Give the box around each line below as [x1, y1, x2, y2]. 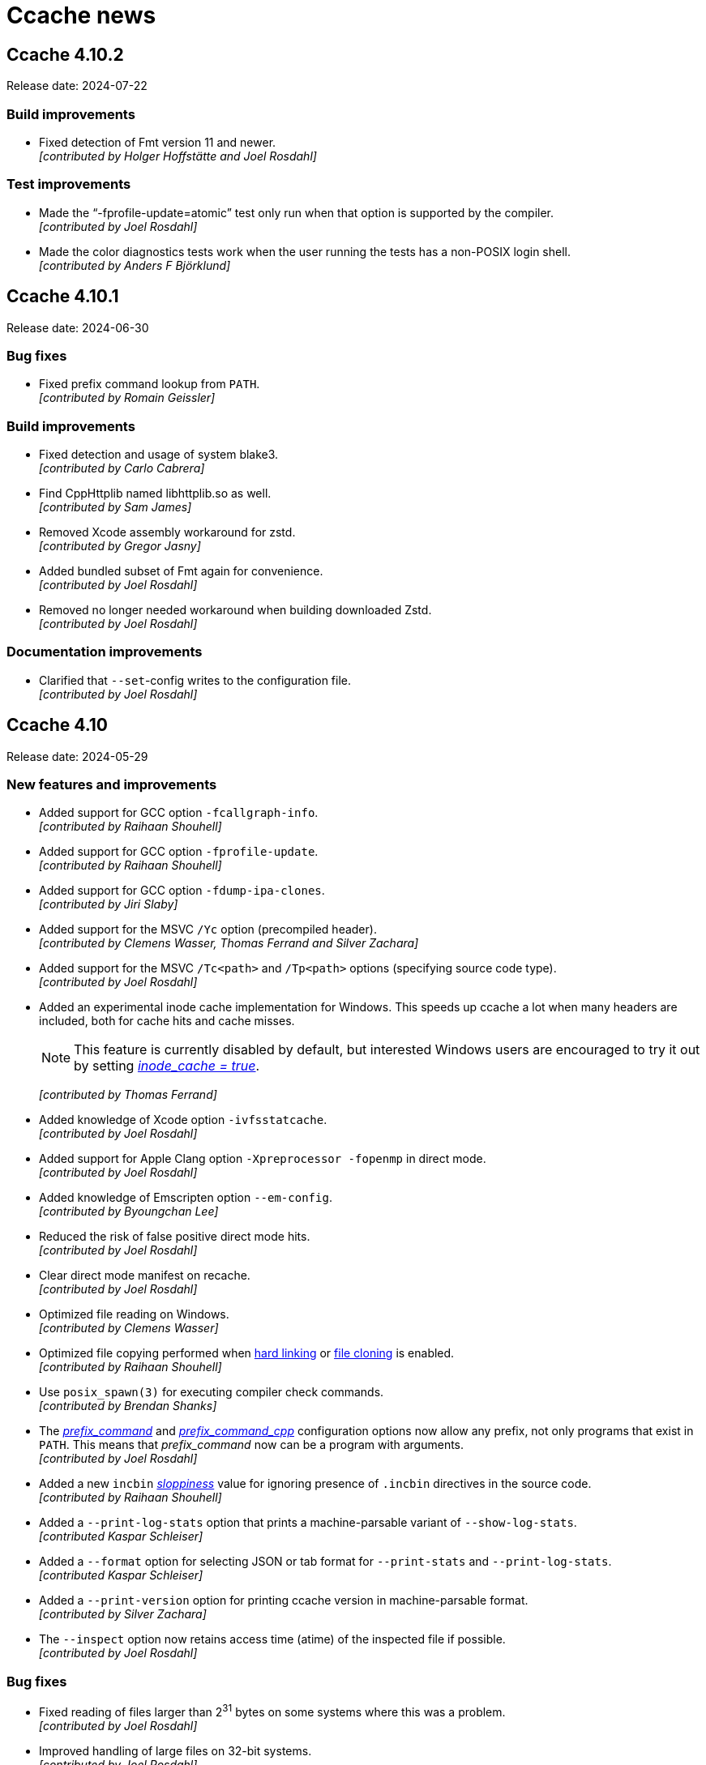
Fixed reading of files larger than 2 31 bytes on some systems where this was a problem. [39, 1703, 506, 1719]
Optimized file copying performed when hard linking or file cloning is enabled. [39, 1346, 455, 1361]
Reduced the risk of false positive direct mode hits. [39, 1229, 310, 1244]
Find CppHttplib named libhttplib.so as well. [39, 486, 272, 501]
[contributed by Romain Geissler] [39, 391, 216, 405]
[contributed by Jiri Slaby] [39, 897, 178, 912]
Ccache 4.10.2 [6, 44, 124, 65]
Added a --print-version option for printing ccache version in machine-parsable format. [39, 1593, 528, 1608]
